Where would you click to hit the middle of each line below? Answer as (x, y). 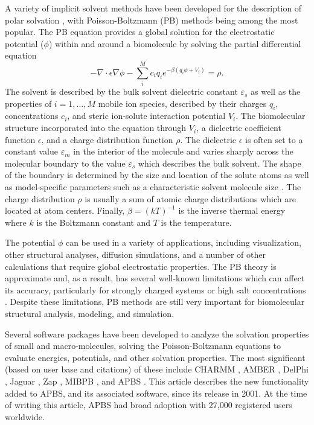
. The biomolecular (271, 116)
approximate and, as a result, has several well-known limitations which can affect (155, 278)
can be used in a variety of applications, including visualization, (183, 242)
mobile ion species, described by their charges (182, 103)
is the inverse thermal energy (232, 210)
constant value (31, 151)
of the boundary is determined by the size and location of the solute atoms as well (157, 175)
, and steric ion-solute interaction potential (146, 116)
